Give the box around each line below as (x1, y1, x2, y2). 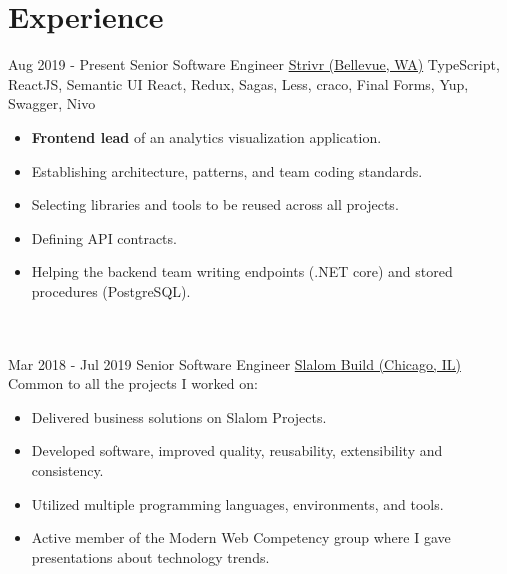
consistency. (31, 460, 104, 481)
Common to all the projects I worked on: (8, 373, 258, 394)
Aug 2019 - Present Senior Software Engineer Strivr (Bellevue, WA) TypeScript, (8, 54, 500, 75)
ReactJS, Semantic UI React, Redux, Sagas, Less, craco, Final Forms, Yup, (8, 73, 469, 94)
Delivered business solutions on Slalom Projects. (31, 406, 327, 427)
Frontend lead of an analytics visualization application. (31, 126, 382, 147)
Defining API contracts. (31, 227, 177, 248)
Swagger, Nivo (8, 93, 96, 114)
